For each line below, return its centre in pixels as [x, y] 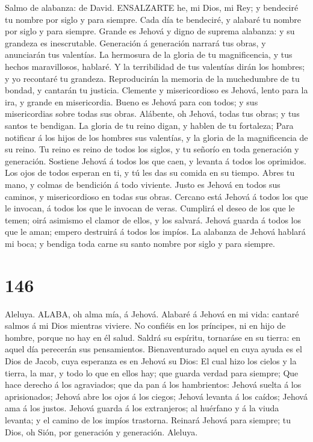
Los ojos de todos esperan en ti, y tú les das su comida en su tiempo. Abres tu [150, 173]
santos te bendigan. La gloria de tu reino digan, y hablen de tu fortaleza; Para [149, 125]
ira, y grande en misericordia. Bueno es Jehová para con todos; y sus [132, 101]
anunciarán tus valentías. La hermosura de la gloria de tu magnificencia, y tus [149, 54]
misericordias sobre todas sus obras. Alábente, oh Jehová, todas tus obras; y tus [152, 114]
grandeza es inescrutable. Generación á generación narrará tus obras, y [135, 42]
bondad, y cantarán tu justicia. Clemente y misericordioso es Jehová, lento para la [156, 90]
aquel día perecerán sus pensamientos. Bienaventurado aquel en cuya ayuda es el [153, 349]
